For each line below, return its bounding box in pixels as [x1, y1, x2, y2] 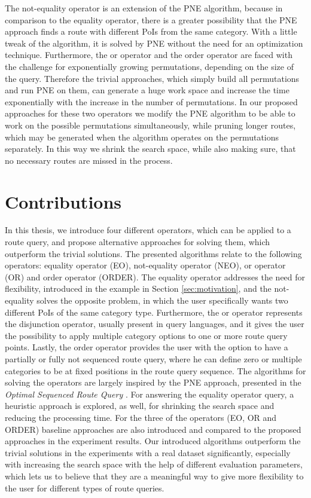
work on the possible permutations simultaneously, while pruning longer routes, [5, 118, 296, 131]
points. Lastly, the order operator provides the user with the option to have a [5, 341, 288, 353]
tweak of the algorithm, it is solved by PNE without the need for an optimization [5, 36, 303, 49]
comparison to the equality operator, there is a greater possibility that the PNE [5, 13, 297, 26]
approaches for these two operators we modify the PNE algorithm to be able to [5, 107, 295, 120]
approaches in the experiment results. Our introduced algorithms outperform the [5, 435, 301, 447]
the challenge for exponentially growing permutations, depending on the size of [5, 60, 294, 72]
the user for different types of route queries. [5, 481, 164, 494]
